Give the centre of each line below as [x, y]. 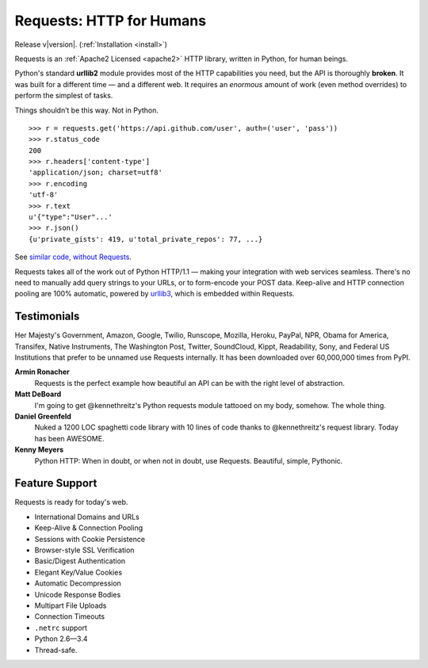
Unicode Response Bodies [78, 594]
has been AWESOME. [69, 438]
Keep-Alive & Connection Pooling [88, 528]
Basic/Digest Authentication [80, 561]
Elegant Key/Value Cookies [78, 572]
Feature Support [56, 483]
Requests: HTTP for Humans [110, 21]
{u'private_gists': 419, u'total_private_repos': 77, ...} [146, 239]
